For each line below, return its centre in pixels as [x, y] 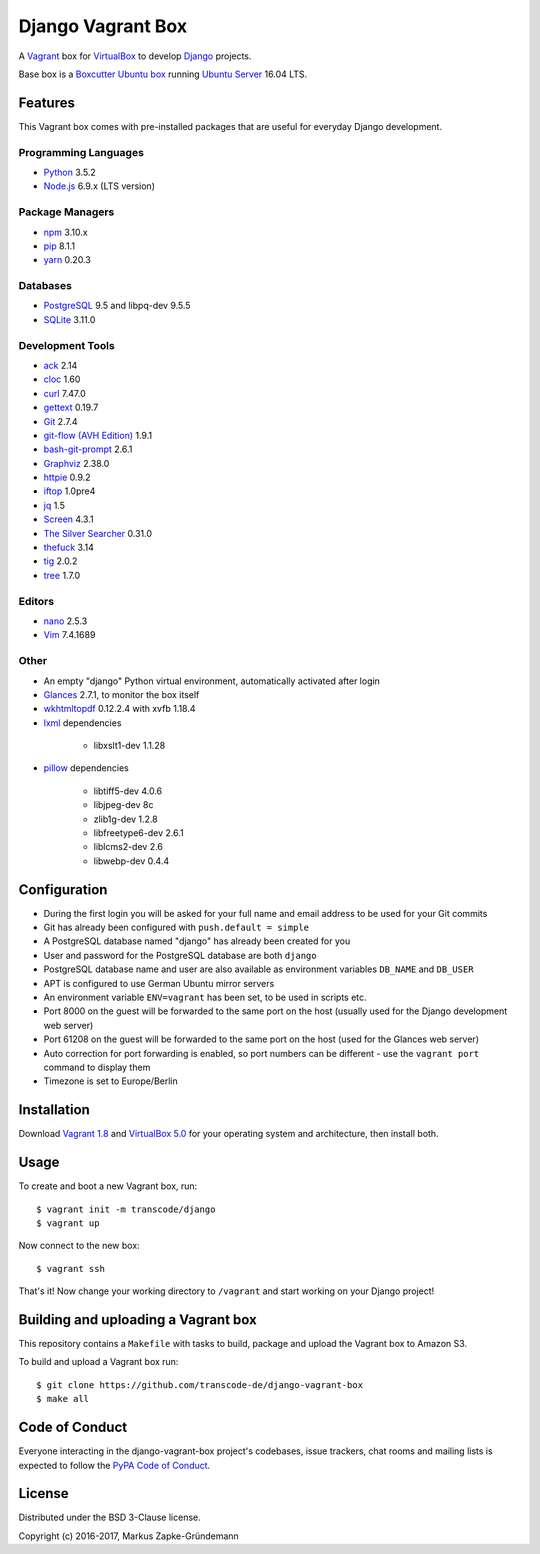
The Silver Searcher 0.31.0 [98, 533]
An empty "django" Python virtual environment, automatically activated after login [211, 681]
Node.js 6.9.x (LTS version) [99, 186]
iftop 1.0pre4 [69, 491]
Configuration [63, 889]
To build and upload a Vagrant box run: [98, 1362]
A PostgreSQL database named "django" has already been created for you [197, 941]
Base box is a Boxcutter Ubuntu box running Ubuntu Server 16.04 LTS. [163, 74]
